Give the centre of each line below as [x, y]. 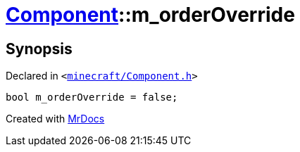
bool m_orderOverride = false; [92, 97]
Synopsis [39, 49]
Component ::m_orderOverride [150, 15]
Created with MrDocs [55, 119]
